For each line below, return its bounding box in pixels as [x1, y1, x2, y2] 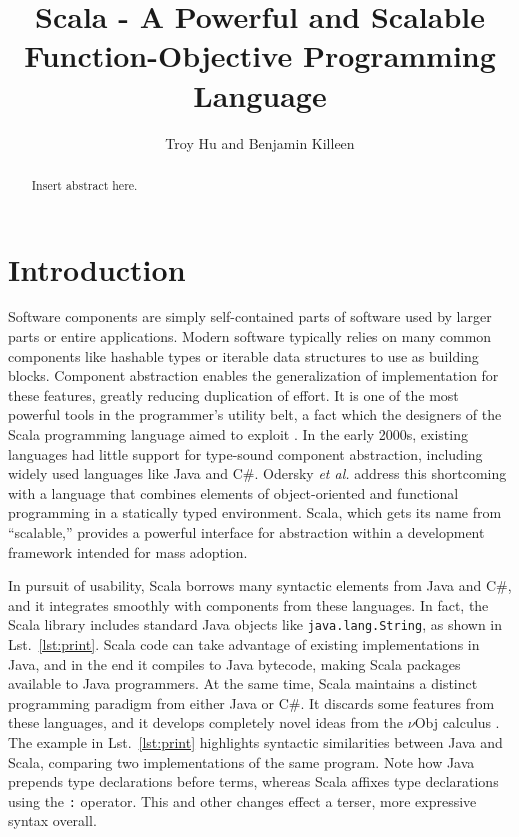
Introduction [8, 248, 186, 289]
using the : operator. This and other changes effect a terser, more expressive [8, 790, 477, 811]
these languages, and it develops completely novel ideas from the [8, 712, 404, 733]
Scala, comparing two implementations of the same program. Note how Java [8, 751, 475, 772]
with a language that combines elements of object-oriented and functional [8, 482, 459, 503]
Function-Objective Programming [24, 35, 496, 76]
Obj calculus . [414, 712, 500, 733]
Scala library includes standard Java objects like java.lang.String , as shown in [8, 614, 503, 635]
